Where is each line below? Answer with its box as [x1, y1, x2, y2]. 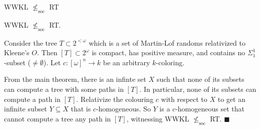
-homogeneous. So [96, 103, 151, 114]
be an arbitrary [103, 57, 150, 67]
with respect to [161, 93, 207, 104]
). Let [43, 57, 61, 67]
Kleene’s [4, 47, 30, 58]
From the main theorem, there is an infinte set [4, 74, 146, 84]
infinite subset [4, 103, 47, 114]
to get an [217, 93, 245, 104]
